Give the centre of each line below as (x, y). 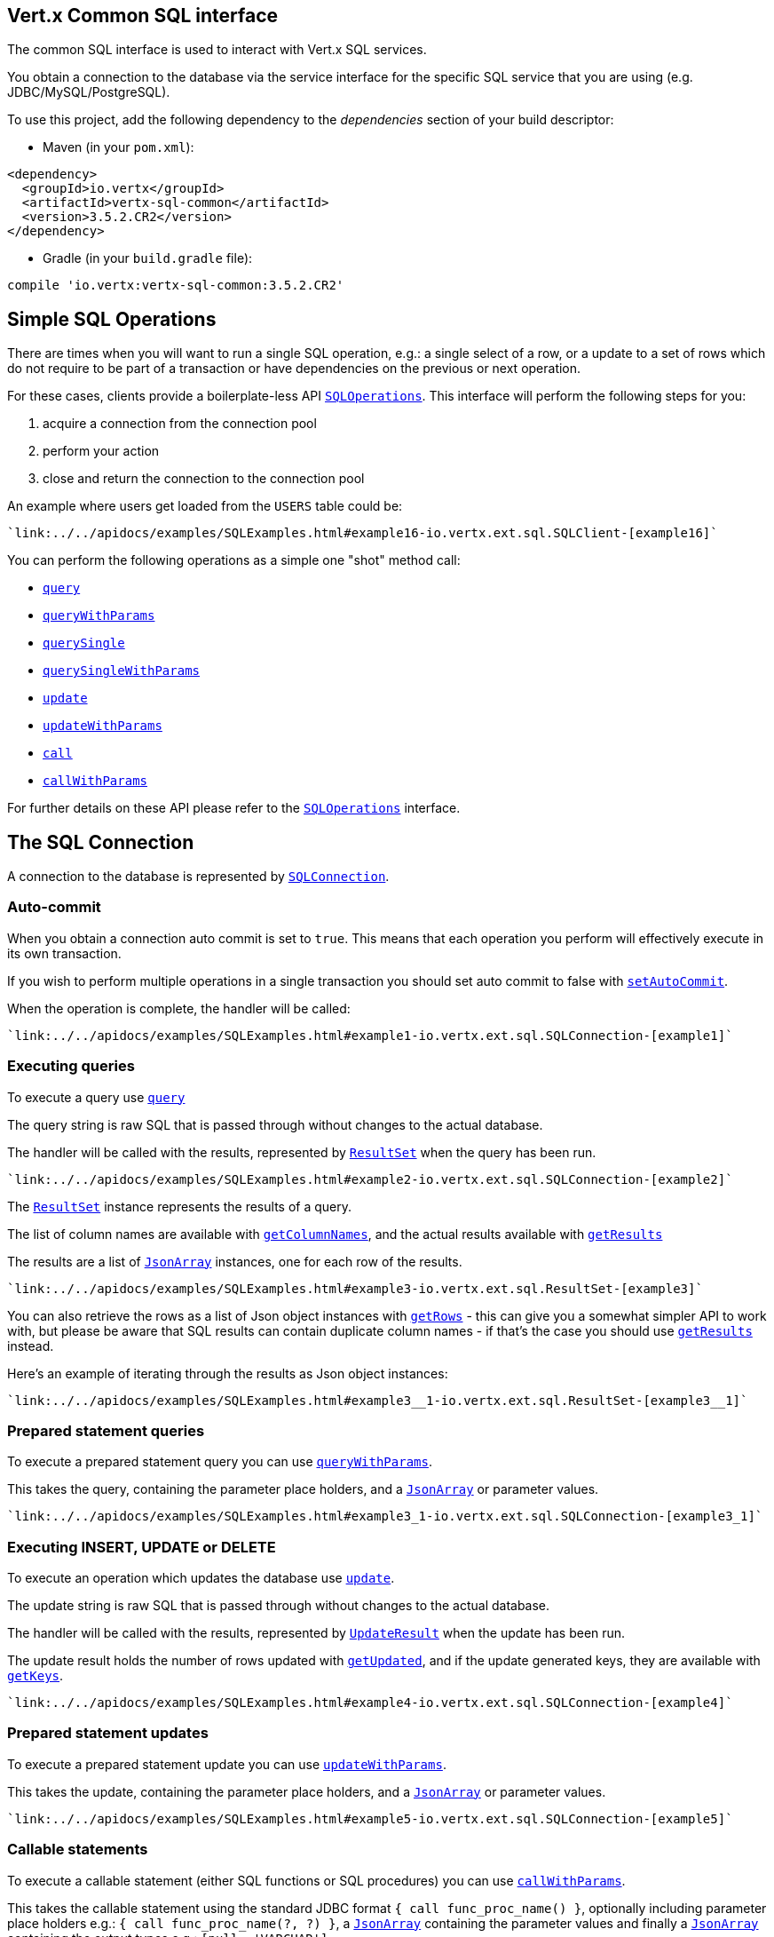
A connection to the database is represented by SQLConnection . (198, 877)
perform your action (101, 451)
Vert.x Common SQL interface (143, 16)
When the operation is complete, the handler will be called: (179, 1008)
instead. (31, 1346)
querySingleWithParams (122, 671)
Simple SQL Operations (112, 319)
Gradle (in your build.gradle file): (148, 258)
